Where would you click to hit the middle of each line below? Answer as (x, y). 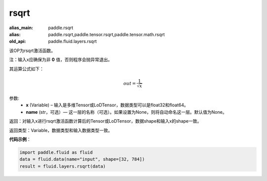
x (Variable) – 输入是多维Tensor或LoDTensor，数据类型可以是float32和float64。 (107, 105)
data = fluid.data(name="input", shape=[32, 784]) (82, 159)
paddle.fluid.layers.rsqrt (72, 42)
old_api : (18, 42)
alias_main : (21, 28)
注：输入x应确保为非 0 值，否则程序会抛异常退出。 (61, 60)
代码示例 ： (20, 139)
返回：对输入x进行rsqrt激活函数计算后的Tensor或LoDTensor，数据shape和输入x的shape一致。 (105, 121)
